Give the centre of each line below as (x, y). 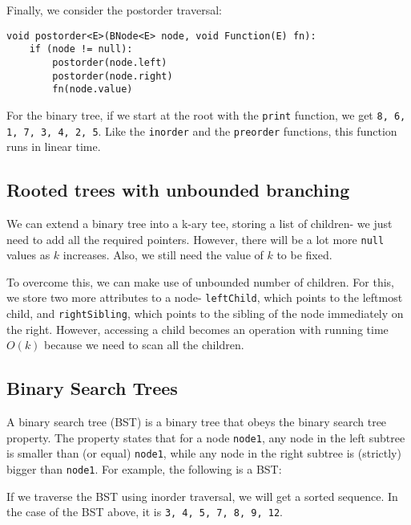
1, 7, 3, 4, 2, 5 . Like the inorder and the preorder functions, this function (202, 130)
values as (28, 255)
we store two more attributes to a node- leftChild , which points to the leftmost (205, 297)
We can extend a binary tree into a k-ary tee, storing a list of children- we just (199, 223)
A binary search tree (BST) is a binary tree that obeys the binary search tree (197, 422)
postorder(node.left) (110, 62)
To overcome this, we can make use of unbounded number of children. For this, (200, 281)
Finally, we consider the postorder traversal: (114, 10)
